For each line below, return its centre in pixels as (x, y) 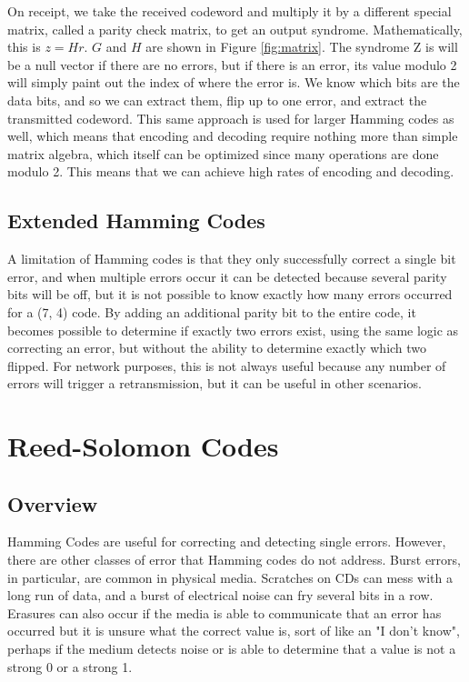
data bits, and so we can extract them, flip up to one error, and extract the (217, 100)
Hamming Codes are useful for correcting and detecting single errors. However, (227, 542)
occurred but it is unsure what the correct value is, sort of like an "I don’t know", (234, 631)
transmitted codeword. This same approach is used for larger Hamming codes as (231, 118)
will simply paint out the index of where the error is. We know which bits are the (234, 82)
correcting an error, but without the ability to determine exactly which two (217, 348)
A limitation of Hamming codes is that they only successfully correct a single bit (232, 259)
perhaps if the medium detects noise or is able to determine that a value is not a (232, 649)
